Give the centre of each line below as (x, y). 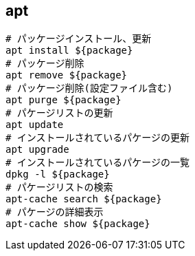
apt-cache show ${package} (78, 224)
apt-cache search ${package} (84, 199)
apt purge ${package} (64, 100)
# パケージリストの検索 (59, 188)
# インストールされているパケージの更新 (97, 138)
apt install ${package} (69, 51)
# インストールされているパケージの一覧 (97, 163)
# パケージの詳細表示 (55, 212)
